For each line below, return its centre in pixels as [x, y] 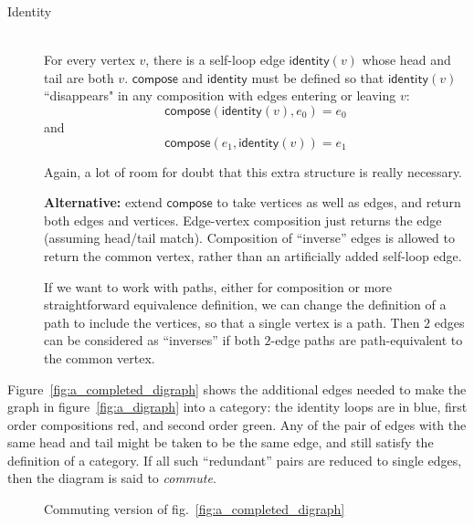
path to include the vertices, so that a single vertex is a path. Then [232, 322]
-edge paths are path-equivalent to [367, 340]
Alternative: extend [103, 202]
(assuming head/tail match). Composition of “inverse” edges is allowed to [250, 238]
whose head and [406, 60]
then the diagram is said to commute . [112, 478]
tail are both [79, 77]
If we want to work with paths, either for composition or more [218, 286]
